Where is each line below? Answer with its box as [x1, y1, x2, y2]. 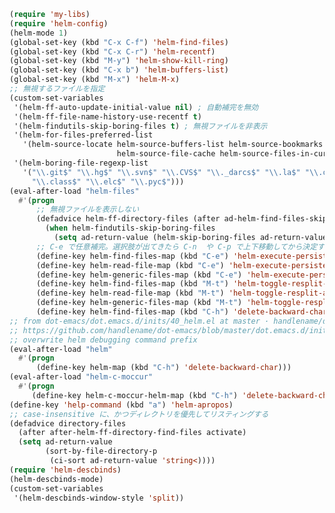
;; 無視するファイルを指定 [9, 84, 106, 94]
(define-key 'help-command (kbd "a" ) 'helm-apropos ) [9, 400, 234, 410]
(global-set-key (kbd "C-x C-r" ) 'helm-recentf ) [9, 46, 216, 57]
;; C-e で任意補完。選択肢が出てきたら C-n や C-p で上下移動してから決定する [35, 241, 332, 252]
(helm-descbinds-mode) [9, 474, 104, 484]
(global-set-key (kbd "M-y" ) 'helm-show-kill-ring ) [9, 56, 229, 66]
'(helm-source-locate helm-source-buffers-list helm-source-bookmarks [22, 140, 324, 150]
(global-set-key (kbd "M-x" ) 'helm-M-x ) [9, 75, 181, 85]
